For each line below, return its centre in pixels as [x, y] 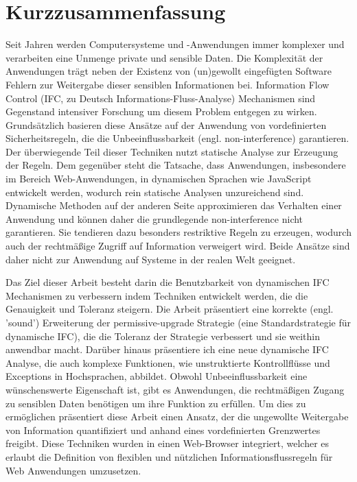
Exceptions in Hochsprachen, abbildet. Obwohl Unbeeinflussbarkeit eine [157, 376]
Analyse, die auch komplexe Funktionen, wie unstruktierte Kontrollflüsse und [168, 362]
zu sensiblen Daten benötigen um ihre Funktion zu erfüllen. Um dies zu [156, 403]
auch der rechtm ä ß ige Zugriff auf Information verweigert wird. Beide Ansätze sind [178, 246]
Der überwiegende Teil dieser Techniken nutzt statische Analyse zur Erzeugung [172, 151]
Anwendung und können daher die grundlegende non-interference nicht [154, 218]
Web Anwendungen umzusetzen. [73, 470]
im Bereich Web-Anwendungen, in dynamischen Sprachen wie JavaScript [159, 179]
